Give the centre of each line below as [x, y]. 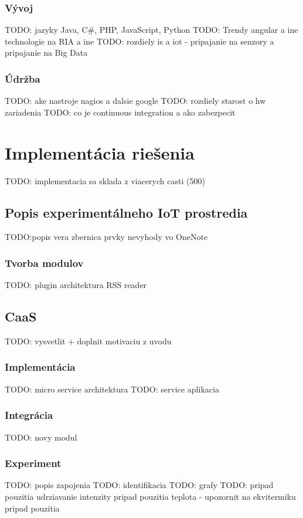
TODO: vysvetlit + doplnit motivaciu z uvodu [88, 341]
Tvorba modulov [44, 263]
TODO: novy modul [41, 437]
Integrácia [29, 415]
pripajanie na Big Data [46, 53]
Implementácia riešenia [100, 152]
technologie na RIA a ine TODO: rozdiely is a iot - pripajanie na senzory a [139, 41]
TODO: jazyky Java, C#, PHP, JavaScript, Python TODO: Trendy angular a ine [151, 30]
